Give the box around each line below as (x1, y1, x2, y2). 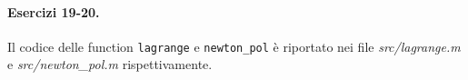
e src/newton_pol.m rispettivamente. (7, 55, 213, 74)
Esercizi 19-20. (7, 2, 100, 21)
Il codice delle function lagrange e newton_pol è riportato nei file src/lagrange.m (7, 36, 461, 55)
